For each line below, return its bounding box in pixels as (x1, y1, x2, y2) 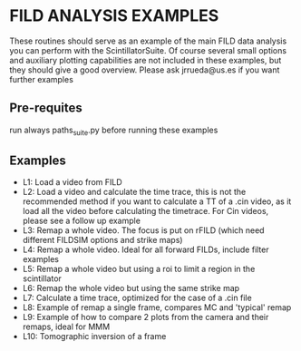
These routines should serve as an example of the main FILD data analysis (9, 35, 287, 46)
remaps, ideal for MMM (22, 321, 111, 332)
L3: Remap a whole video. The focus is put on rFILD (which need (22, 225, 265, 236)
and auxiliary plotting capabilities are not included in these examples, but (9, 54, 282, 65)
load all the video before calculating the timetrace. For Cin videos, (22, 206, 269, 217)
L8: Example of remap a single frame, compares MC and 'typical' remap (22, 302, 292, 313)
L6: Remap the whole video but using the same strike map (22, 283, 240, 294)
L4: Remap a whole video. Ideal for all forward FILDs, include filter (22, 244, 269, 255)
